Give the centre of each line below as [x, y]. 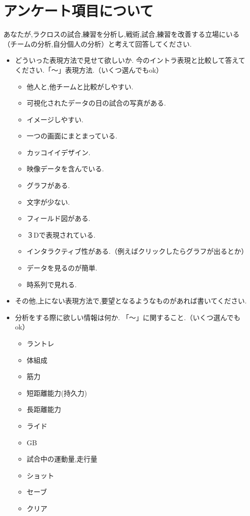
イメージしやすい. [55, 119]
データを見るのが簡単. [62, 268]
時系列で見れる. [52, 284]
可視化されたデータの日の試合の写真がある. [96, 103]
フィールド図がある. [59, 218]
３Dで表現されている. [61, 234]
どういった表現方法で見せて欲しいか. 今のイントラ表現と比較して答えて [130, 60]
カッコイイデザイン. [59, 152]
